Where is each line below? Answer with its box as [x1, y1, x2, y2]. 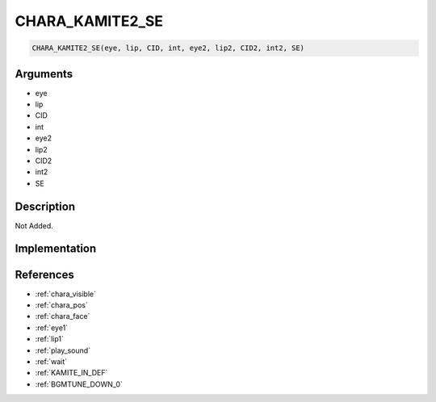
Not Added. [15, 220, 54, 230]
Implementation [15, 242, 97, 256]
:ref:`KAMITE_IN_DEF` [35, 368, 108, 378]
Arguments [15, 67, 73, 81]
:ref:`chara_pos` [35, 299, 88, 310]
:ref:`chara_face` [35, 312, 90, 321]
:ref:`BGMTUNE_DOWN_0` [35, 379, 123, 389]
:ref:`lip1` [35, 334, 65, 344]
